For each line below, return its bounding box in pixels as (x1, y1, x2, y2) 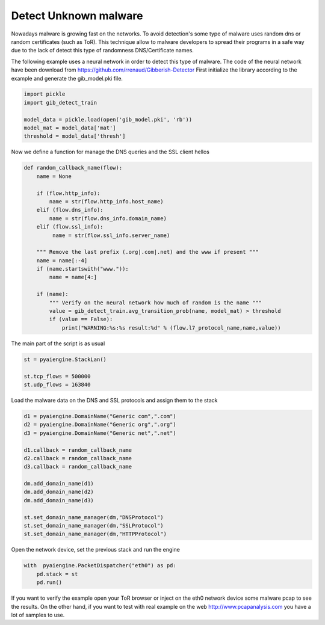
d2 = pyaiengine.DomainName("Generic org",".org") (23, 421, 177, 428)
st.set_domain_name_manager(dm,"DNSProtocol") (23, 514, 164, 520)
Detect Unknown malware (11, 9, 143, 22)
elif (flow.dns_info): (36, 206, 104, 214)
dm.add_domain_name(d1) (23, 480, 94, 487)
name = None (36, 173, 72, 180)
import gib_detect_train (23, 99, 97, 106)
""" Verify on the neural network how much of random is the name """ (49, 299, 262, 306)
